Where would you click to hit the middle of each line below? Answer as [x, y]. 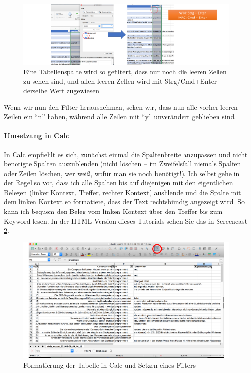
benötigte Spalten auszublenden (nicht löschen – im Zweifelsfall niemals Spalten [123, 164]
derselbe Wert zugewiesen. [62, 90]
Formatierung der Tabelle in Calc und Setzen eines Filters [109, 364]
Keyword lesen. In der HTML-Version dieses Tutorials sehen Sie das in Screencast [126, 221]
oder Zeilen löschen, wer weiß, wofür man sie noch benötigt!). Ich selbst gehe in [122, 173]
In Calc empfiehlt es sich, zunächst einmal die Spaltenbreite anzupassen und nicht [126, 154]
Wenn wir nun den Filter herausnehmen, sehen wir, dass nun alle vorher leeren [121, 107]
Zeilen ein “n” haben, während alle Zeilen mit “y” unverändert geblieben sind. [120, 116]
